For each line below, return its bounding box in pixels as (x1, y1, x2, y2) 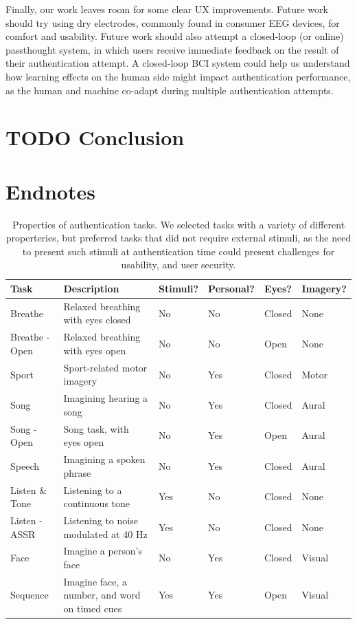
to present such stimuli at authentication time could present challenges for (22, 244, 335, 258)
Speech (10, 458, 39, 473)
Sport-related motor (63, 360, 148, 374)
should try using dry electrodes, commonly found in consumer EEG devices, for (5, 15, 340, 30)
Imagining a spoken (63, 452, 146, 466)
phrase (63, 465, 91, 480)
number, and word (63, 588, 141, 602)
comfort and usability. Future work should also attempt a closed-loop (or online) (5, 29, 344, 43)
